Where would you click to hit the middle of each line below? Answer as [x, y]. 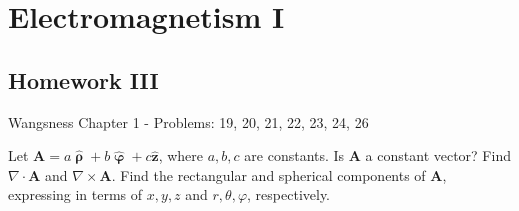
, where [181, 155]
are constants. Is [294, 155]
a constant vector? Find [438, 155]
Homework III [83, 79]
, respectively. [289, 194]
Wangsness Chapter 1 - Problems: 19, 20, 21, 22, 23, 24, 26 [188, 121]
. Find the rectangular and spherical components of [268, 174]
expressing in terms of [75, 194]
